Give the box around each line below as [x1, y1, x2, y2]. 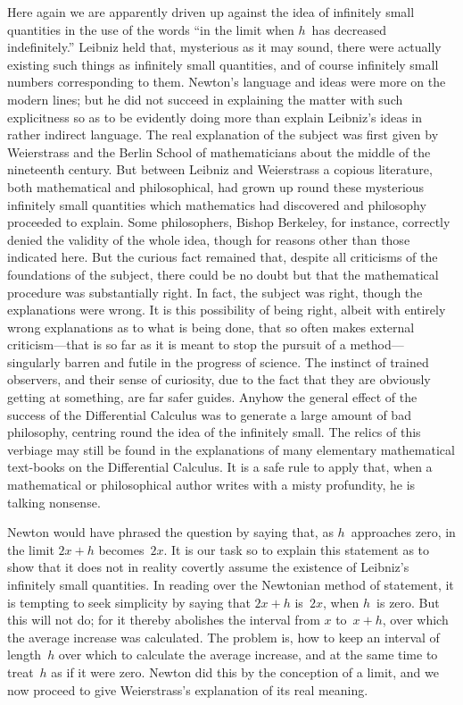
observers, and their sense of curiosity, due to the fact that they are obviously [7, 370, 431, 389]
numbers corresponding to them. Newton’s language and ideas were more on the [7, 72, 446, 91]
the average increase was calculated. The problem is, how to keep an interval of [7, 627, 440, 646]
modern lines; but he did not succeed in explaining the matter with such [7, 89, 403, 108]
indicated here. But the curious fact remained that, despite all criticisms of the [7, 248, 438, 266]
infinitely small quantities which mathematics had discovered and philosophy [7, 195, 426, 214]
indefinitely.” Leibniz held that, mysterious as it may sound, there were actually [7, 38, 442, 56]
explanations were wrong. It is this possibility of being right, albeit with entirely [7, 300, 446, 319]
